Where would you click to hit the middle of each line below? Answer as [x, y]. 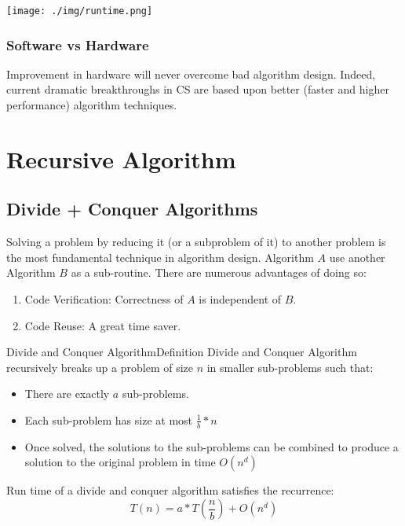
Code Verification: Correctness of [104, 299]
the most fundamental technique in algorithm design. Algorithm [160, 257]
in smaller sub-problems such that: [290, 367]
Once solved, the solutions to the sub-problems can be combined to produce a [212, 446]
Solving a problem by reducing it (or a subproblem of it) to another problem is [196, 242]
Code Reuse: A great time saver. [103, 325]
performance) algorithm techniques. [92, 105]
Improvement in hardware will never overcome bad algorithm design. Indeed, [191, 74]
